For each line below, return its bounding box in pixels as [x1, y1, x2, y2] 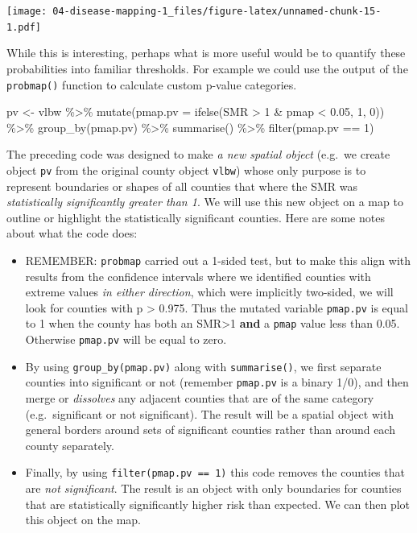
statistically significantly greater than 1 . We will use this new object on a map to [6, 193, 403, 210]
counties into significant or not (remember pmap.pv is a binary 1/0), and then [25, 374, 409, 390]
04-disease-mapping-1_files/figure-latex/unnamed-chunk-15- [52, 6, 382, 17]
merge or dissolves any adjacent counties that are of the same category [25, 390, 374, 407]
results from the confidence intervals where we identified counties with [25, 267, 371, 284]
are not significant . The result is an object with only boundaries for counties [25, 480, 402, 497]
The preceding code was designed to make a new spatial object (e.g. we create [6, 146, 390, 163]
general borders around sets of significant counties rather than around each [25, 421, 395, 438]
